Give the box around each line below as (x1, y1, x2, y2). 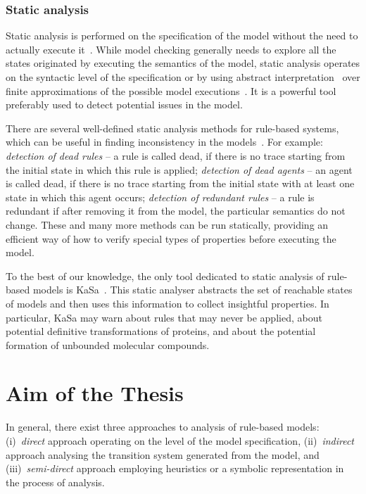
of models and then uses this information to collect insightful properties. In (6, 296, 329, 310)
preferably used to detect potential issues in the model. (6, 97, 243, 112)
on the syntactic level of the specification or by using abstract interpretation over (6, 70, 360, 84)
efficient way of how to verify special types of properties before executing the (6, 231, 336, 246)
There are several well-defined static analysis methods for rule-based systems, (6, 120, 339, 135)
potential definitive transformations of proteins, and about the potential (6, 324, 316, 338)
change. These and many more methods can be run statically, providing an (6, 217, 329, 232)
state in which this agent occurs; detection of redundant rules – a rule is (6, 189, 315, 204)
